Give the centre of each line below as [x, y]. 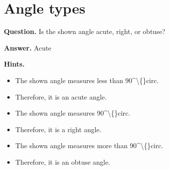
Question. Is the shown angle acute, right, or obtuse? [85, 31]
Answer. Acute [28, 47]
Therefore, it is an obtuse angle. [63, 161]
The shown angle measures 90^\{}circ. [73, 113]
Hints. [14, 64]
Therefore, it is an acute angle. [61, 96]
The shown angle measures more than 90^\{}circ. [89, 145]
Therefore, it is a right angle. [58, 129]
